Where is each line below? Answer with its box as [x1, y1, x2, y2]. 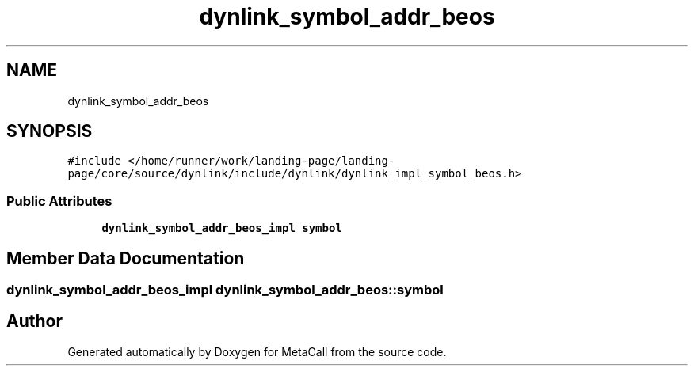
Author [6, 311, 63, 332]
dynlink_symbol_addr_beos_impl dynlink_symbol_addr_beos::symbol [6, 282, 444, 298]
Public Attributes [6, 192, 112, 209]
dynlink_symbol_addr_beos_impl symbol [101, 222, 342, 235]
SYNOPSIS [6, 121, 93, 142]
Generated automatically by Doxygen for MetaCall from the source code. [67, 344, 447, 359]
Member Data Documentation [6, 248, 245, 268]
